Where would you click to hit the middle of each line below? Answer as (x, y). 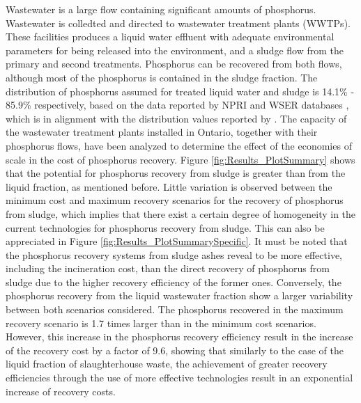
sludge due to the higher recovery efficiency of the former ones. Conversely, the (174, 282)
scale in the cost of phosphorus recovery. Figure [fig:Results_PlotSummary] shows (180, 159)
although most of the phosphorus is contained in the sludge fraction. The (162, 77)
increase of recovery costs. (61, 391)
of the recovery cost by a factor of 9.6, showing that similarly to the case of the (175, 350)
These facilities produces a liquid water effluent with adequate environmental (170, 37)
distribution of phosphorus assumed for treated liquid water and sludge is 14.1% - (180, 91)
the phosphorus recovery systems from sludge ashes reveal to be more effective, (174, 254)
